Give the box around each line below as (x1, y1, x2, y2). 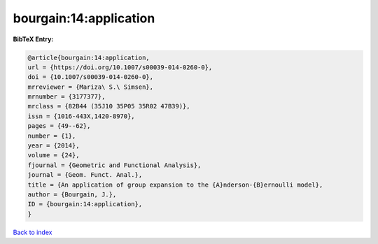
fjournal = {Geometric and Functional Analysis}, (27, 161, 202, 169)
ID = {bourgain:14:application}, (27, 200, 143, 208)
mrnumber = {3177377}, (27, 93, 106, 101)
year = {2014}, (27, 142, 80, 150)
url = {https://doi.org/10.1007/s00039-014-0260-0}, (27, 63, 213, 71)
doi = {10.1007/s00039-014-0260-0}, (27, 73, 154, 81)
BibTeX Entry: (13, 35, 54, 43)
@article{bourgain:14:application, (27, 53, 150, 62)
